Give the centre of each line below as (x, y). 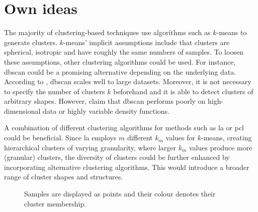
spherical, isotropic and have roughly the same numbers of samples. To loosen (124, 52)
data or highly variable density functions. (106, 111)
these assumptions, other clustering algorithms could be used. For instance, (120, 61)
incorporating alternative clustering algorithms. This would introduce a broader (127, 167)
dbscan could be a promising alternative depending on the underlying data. (120, 71)
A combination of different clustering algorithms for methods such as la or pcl (124, 128)
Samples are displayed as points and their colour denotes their (120, 194)
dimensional (22, 111)
